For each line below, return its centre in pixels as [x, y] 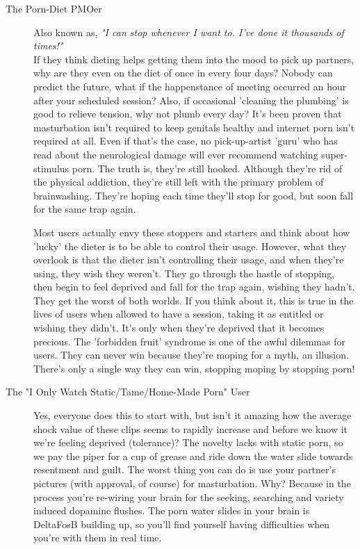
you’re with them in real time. [98, 538]
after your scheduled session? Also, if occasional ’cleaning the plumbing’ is [191, 100]
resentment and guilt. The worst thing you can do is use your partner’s [185, 469]
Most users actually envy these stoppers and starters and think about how [192, 232]
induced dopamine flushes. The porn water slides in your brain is [172, 510]
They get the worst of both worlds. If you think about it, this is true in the [194, 300]
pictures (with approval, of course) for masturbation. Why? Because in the [192, 483]
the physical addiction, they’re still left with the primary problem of [179, 182]
